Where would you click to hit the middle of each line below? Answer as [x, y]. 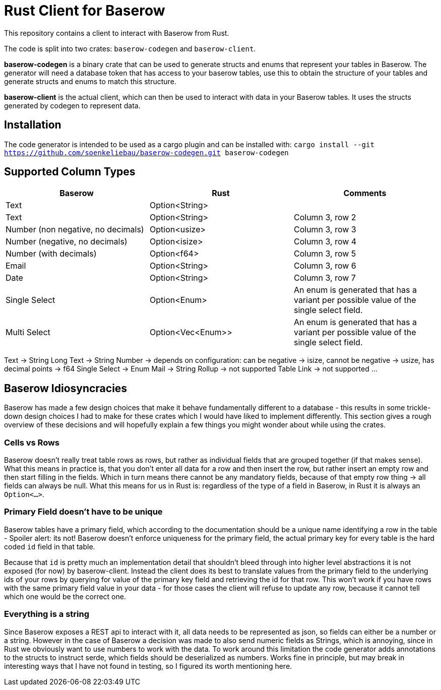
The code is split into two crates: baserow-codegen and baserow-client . [130, 48]
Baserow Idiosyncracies [66, 388]
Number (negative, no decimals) [67, 242]
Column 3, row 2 [325, 217]
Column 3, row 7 [325, 278]
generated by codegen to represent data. [72, 105]
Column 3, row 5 [325, 254]
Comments [365, 193]
